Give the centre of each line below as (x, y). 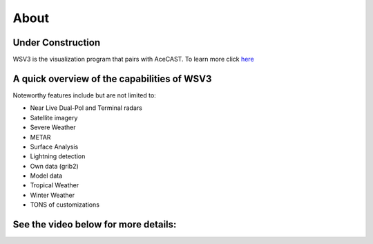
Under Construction (56, 43)
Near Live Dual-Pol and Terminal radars (86, 108)
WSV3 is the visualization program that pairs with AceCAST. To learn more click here (134, 59)
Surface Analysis (54, 147)
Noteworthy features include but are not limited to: (85, 95)
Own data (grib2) (54, 166)
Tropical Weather (55, 185)
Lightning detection (58, 156)
